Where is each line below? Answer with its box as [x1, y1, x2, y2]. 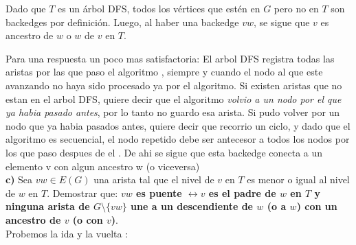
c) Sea [5, 172, 33, 187]
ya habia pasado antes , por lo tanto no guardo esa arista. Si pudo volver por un [5, 105, 340, 119]
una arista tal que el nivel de [93, 172, 214, 187]
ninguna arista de [5, 199, 90, 213]
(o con [72, 212, 103, 226]
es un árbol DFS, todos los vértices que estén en [58, 1, 260, 15]
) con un [296, 199, 337, 213]
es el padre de [208, 185, 276, 200]
